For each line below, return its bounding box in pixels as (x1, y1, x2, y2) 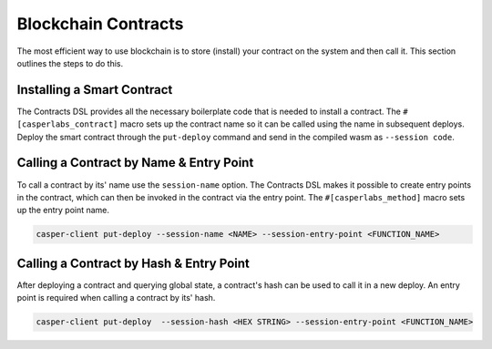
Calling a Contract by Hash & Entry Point (16, 255, 250, 271)
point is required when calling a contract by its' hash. (16, 293, 216, 303)
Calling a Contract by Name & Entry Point (16, 155, 254, 170)
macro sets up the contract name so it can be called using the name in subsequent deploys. (119, 118, 465, 129)
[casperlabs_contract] (16, 119, 118, 129)
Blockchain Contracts (16, 14, 184, 34)
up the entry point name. (16, 205, 109, 216)
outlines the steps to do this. (16, 57, 123, 68)
